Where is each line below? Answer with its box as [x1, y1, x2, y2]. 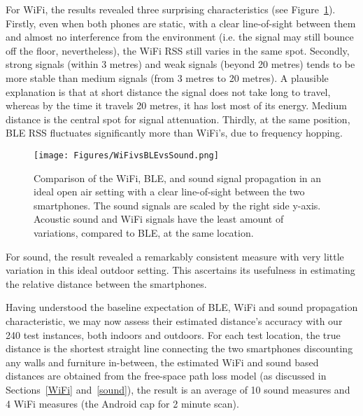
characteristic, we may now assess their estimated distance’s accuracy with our [6, 313, 343, 328]
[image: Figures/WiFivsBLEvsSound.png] [34, 150, 219, 160]
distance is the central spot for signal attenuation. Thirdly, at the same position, [6, 111, 350, 126]
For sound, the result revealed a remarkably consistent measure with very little [6, 249, 344, 263]
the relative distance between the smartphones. [6, 276, 207, 291]
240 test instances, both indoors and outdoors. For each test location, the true [6, 327, 341, 342]
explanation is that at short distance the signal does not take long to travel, [6, 84, 331, 99]
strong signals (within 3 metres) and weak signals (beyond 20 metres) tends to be [6, 57, 355, 71]
